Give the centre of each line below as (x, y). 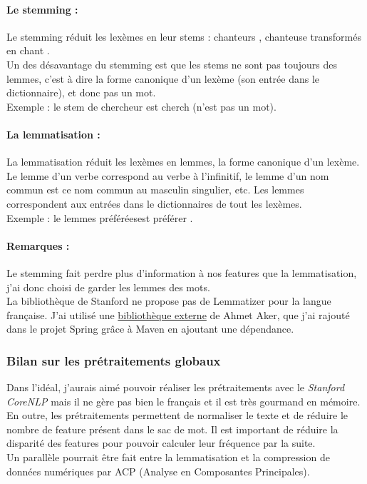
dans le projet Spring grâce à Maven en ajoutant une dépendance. (150, 329)
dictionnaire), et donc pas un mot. (81, 92)
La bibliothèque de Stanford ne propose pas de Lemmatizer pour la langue (169, 301)
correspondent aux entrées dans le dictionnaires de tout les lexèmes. (154, 203)
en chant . (28, 50)
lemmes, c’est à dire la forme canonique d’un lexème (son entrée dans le (163, 78)
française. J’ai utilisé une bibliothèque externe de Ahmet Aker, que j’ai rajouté (178, 314)
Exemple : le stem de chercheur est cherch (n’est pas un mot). (141, 106)
